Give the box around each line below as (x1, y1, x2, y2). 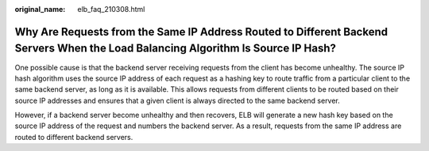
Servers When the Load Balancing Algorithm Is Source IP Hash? (14, 42, 337, 55)
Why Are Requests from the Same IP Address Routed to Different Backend (14, 25, 388, 39)
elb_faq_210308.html (77, 5, 145, 13)
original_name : (14, 5, 66, 13)
